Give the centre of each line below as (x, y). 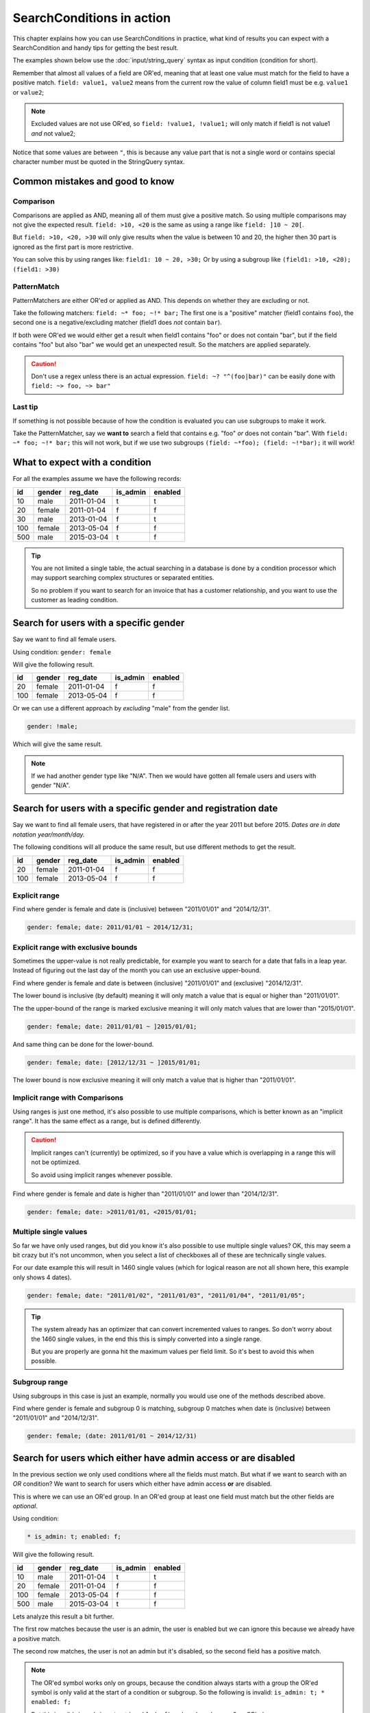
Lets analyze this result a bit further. (63, 1616)
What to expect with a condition (82, 463)
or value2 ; (28, 92)
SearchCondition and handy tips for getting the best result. (96, 47)
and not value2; (53, 133)
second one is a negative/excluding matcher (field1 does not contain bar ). (117, 323)
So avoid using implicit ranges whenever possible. (102, 1174)
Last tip (25, 407)
